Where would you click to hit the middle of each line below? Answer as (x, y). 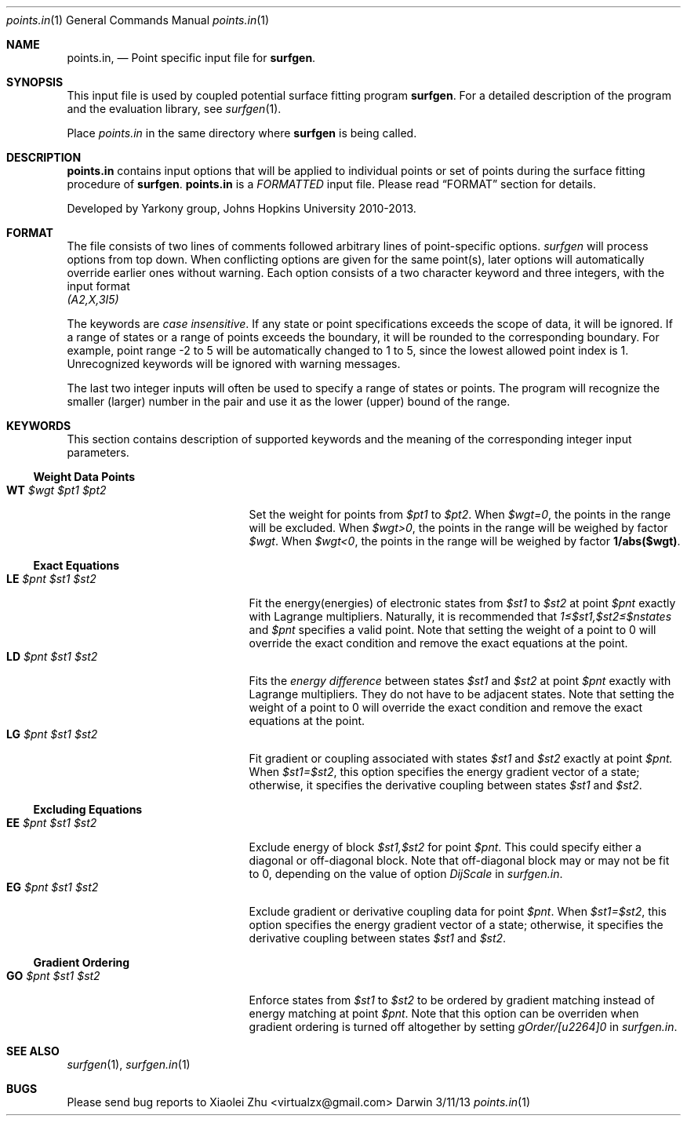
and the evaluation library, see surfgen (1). (174, 109)
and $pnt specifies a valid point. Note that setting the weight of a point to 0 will (453, 630)
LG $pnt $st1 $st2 (52, 734)
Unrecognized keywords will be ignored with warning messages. (234, 364)
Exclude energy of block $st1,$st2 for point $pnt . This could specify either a (445, 847)
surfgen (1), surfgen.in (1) (129, 1064)
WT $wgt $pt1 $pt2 (56, 490)
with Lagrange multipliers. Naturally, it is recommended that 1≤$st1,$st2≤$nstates (460, 616)
